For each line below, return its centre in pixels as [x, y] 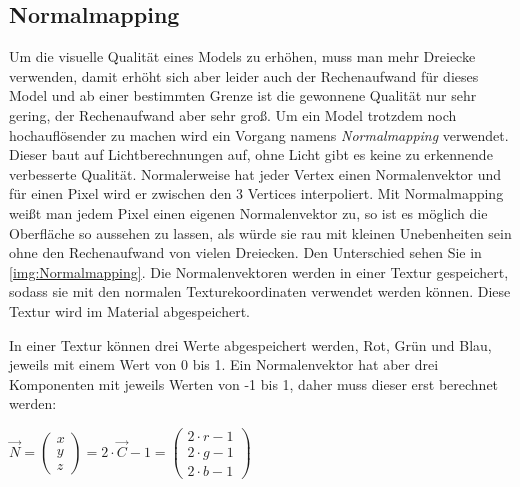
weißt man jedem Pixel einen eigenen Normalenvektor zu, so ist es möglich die [248, 212]
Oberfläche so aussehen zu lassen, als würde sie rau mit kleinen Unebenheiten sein [260, 232]
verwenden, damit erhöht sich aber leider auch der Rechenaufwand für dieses [244, 75]
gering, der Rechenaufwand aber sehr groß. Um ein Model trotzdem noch [233, 114]
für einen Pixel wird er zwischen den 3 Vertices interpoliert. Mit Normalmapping [256, 193]
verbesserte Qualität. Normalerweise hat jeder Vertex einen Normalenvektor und [255, 173]
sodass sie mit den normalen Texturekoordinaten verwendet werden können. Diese [260, 291]
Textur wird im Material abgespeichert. [129, 310]
